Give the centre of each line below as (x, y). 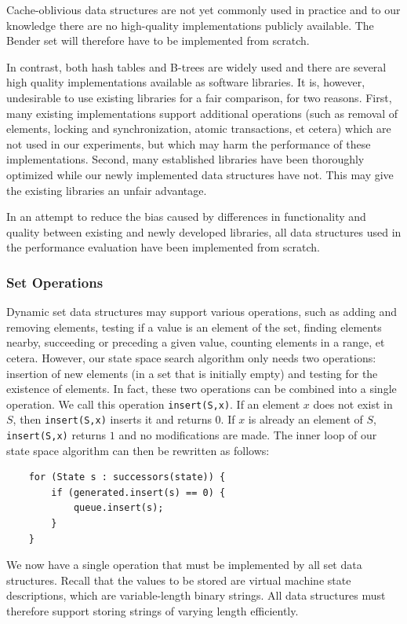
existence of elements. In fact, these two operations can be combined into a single (202, 389)
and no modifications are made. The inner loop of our (248, 435)
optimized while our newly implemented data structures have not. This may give (200, 174)
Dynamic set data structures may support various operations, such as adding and (202, 312)
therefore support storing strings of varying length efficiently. (153, 611)
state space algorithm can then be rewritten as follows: (138, 450)
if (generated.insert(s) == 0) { (138, 492)
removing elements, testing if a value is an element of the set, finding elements (194, 327)
